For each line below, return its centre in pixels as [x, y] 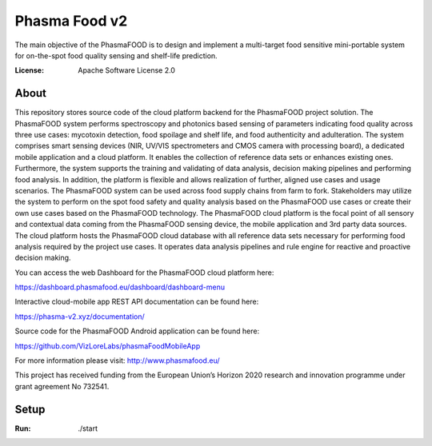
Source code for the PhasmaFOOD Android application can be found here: [137, 331]
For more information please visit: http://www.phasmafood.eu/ [117, 360]
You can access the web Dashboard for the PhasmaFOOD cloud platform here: [144, 273]
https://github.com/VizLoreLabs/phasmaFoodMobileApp [108, 346]
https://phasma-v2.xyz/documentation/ [80, 317]
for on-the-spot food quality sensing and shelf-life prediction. [116, 55]
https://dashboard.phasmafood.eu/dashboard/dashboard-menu [120, 287]
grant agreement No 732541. [62, 386]
